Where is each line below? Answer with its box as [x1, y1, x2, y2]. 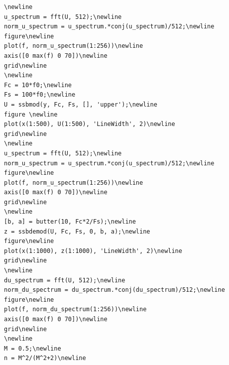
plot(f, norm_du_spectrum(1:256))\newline [4, 306, 147, 313]
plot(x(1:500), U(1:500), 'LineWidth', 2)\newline [4, 121, 175, 128]
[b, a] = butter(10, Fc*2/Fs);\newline [4, 218, 136, 226]
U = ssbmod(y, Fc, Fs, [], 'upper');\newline [4, 101, 157, 108]
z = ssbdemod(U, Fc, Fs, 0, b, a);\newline [4, 228, 150, 235]
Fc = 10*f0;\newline [4, 81, 72, 89]
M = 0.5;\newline [4, 345, 61, 352]
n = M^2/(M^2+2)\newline [4, 355, 86, 362]
